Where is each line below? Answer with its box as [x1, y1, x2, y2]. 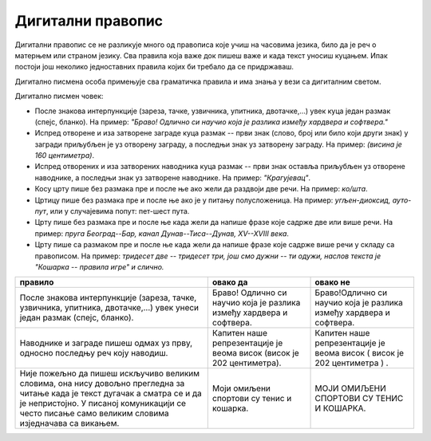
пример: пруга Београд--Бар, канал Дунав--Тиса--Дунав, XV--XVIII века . [34, 228, 289, 238]
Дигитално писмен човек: [14, 92, 104, 101]
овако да [212, 277, 248, 288]
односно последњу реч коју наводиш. [19, 348, 168, 359]
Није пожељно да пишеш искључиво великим [19, 368, 200, 379]
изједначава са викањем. [19, 418, 120, 429]
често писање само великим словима [19, 408, 169, 419]
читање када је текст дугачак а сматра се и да [19, 388, 203, 399]
